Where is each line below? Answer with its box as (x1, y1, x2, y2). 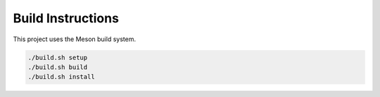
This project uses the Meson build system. (13, 35, 137, 43)
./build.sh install (27, 73, 95, 81)
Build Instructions (13, 10, 120, 26)
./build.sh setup (27, 53, 88, 61)
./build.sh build (27, 63, 88, 71)
